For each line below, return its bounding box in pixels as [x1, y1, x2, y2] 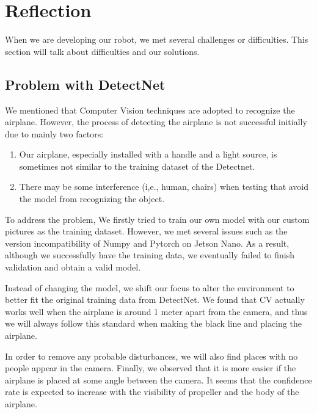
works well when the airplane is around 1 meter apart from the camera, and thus [5, 305, 308, 318]
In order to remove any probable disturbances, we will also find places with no [5, 349, 298, 362]
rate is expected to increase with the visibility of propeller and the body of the [5, 385, 299, 398]
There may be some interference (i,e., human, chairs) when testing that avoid [19, 180, 309, 193]
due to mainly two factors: [5, 127, 104, 140]
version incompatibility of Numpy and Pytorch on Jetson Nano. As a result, [5, 236, 290, 249]
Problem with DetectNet [5, 74, 166, 93]
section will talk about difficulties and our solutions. [5, 45, 200, 57]
